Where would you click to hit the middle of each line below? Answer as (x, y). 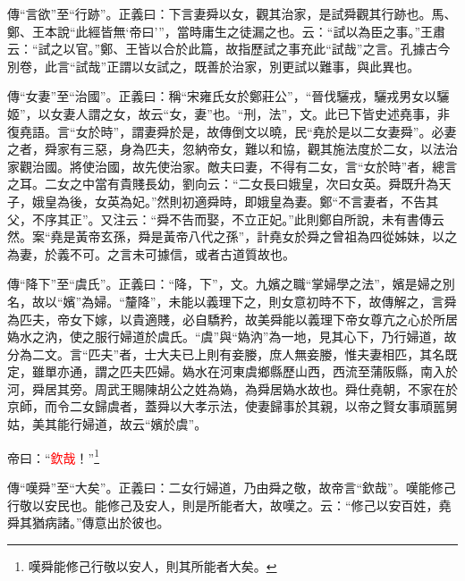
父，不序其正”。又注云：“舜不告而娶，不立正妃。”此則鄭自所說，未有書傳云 (226, 219)
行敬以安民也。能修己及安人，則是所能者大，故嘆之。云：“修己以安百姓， (223, 505)
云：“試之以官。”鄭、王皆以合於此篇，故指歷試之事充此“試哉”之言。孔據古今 (229, 49)
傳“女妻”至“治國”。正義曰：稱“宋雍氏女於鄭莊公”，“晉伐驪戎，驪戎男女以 (222, 96)
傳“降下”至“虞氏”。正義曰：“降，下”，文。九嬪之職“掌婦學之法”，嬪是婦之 (225, 284)
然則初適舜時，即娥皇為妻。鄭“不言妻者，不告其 (298, 201)
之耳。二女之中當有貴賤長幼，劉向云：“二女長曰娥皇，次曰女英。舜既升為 (223, 184)
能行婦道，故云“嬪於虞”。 (132, 424)
